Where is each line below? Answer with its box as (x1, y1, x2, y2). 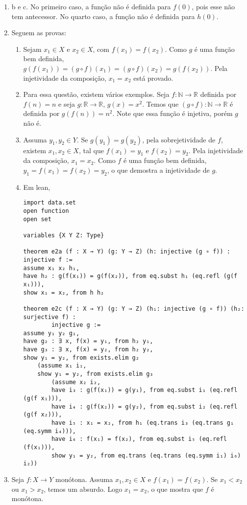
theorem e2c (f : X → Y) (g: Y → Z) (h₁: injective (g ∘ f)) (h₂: (23, 305, 245, 312)
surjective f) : (23, 313, 76, 321)
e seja (58, 98, 75, 109)
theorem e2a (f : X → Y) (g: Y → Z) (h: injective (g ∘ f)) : (23, 248, 230, 255)
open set (23, 215, 51, 223)
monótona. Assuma (55, 474, 113, 484)
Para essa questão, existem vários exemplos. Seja (23, 89, 170, 99)
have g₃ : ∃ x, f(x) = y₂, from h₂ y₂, (23, 346, 153, 353)
